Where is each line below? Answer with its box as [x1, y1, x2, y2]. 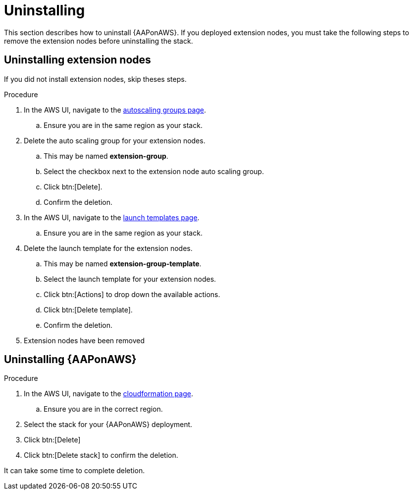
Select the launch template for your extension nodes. [44, 274, 216, 283]
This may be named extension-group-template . [44, 259, 202, 268]
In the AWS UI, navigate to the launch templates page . [24, 213, 200, 222]
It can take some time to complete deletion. [4, 466, 145, 475]
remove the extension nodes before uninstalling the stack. [4, 36, 193, 45]
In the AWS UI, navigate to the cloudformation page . [24, 389, 193, 398]
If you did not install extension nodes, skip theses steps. [4, 74, 187, 83]
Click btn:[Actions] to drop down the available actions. [44, 290, 220, 299]
